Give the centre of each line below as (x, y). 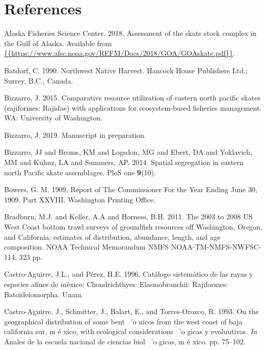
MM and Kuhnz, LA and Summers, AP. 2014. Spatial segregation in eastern (124, 162)
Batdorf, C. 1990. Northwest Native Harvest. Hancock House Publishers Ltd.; (126, 70)
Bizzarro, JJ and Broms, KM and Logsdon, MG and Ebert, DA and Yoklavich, (128, 152)
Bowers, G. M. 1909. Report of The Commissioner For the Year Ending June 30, (131, 189)
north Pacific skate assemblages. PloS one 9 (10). (80, 172)
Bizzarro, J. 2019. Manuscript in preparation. (75, 135)
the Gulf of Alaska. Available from (58, 43)
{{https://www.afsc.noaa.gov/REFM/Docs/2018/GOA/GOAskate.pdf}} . (120, 53)
